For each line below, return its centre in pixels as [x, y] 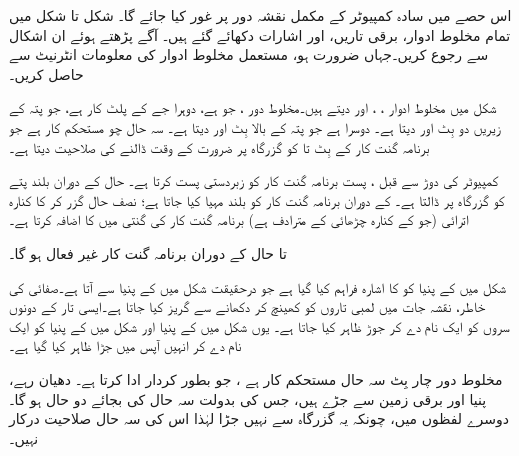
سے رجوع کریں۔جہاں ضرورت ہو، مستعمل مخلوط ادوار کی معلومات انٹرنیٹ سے [249, 54]
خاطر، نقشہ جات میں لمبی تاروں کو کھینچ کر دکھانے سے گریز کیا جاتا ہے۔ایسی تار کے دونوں [247, 306]
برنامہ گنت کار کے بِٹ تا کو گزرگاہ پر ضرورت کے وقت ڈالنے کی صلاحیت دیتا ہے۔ [219, 146]
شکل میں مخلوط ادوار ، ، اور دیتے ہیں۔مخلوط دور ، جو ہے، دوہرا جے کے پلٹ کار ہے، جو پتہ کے [253, 107]
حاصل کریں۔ [46, 73]
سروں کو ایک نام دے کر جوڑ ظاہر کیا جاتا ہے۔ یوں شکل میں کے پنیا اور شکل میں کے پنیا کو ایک [259, 325]
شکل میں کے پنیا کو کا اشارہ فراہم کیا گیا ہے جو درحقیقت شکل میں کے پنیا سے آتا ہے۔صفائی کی [258, 286]
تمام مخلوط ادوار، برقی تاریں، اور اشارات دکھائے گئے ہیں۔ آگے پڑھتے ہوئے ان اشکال [260, 34]
